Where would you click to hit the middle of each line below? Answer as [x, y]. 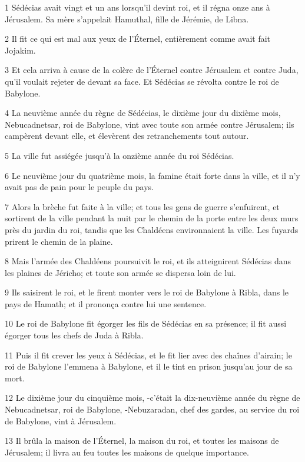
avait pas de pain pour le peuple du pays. [79, 187]
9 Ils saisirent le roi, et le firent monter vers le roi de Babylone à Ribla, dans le [147, 292]
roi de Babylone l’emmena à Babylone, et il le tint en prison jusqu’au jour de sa [149, 366]
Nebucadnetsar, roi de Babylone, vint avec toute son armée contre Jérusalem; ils [150, 124]
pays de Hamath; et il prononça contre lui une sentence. [106, 303]
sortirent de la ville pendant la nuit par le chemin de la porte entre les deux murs [152, 218]
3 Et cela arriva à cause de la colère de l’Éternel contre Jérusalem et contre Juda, [152, 70]
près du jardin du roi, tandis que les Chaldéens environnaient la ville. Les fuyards [152, 229]
